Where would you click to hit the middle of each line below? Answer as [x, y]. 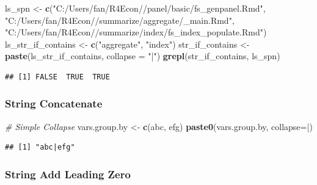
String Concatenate [54, 103]
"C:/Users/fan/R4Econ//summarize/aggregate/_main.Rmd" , [120, 20]
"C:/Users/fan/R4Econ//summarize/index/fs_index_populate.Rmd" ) [136, 32]
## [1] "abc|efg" [40, 147]
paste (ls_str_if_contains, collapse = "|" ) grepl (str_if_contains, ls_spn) [143, 56]
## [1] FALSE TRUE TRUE [57, 77]
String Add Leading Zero [68, 174]
